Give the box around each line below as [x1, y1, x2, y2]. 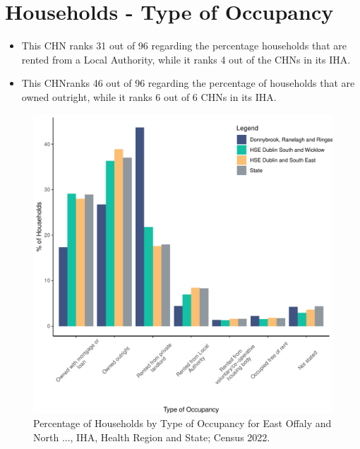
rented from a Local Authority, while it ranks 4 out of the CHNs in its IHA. [21, 52, 351, 66]
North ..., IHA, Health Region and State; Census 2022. [33, 429, 270, 444]
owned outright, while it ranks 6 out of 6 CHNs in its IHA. [21, 89, 277, 104]
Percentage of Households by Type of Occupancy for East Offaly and [33, 416, 332, 431]
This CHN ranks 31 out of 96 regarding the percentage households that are [21, 38, 347, 53]
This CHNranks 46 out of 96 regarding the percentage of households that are [21, 76, 355, 90]
